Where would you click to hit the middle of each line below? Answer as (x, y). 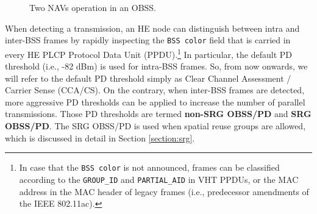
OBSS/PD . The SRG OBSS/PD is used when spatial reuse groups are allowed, (155, 126)
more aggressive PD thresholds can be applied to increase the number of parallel (155, 102)
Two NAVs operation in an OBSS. (93, 7)
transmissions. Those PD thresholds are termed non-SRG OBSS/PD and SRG (158, 114)
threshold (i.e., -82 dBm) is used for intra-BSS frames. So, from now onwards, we (156, 66)
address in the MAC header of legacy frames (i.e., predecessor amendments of (164, 191)
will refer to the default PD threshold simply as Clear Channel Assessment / (148, 78)
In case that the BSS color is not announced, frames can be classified (149, 167)
